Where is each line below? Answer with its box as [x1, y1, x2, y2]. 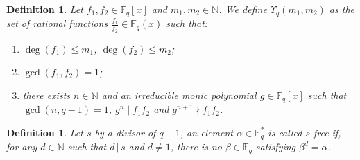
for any [6, 139, 37, 154]
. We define [218, 2, 267, 16]
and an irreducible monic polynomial [101, 87, 257, 102]
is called [268, 125, 302, 139]
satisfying [255, 139, 296, 154]
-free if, [310, 125, 341, 139]
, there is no [170, 139, 223, 154]
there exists [22, 87, 71, 102]
